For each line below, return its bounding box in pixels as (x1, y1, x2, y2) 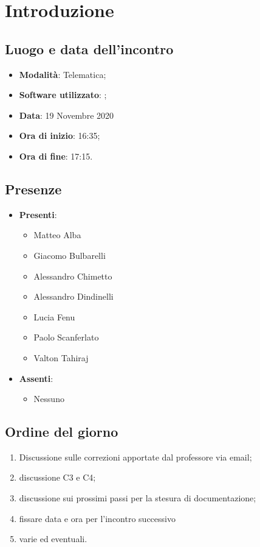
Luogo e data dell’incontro (5, 39, 174, 58)
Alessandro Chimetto (33, 269, 112, 282)
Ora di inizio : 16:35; (19, 129, 100, 142)
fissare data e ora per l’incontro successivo (19, 512, 176, 524)
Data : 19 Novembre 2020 (19, 108, 114, 121)
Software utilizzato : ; (19, 88, 107, 101)
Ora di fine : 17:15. (19, 149, 93, 162)
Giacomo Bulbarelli (33, 249, 106, 261)
